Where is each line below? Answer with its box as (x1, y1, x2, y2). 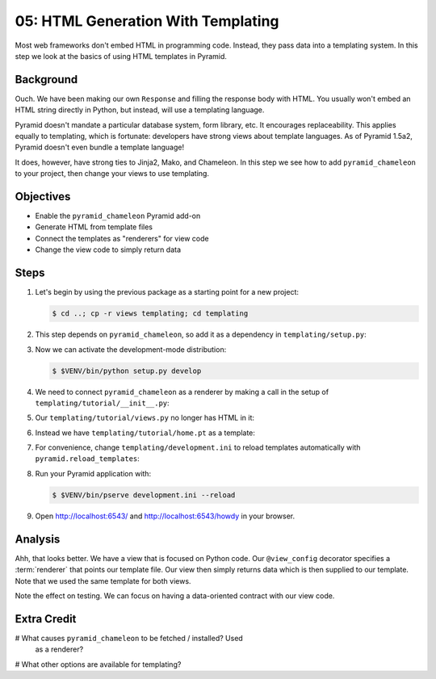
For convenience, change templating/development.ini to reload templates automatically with (35, 442, 361, 452)
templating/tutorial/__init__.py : (35, 398, 170, 408)
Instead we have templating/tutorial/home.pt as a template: (35, 428, 256, 438)
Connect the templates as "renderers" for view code (35, 233, 209, 243)
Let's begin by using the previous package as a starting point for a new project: (35, 287, 299, 297)
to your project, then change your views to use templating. (15, 169, 210, 178)
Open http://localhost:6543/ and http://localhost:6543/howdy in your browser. (35, 511, 296, 521)
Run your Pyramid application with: (35, 468, 152, 478)
